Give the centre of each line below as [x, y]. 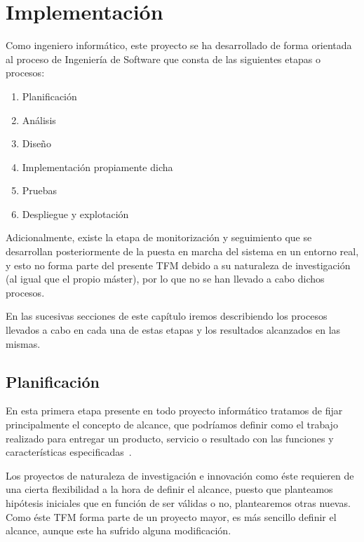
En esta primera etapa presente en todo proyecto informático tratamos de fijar [174, 411]
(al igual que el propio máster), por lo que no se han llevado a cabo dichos [165, 279]
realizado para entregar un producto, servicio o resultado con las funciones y [170, 438]
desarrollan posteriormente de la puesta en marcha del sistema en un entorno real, [182, 251]
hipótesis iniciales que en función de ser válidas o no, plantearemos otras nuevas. [178, 502]
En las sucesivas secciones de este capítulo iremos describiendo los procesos [167, 316]
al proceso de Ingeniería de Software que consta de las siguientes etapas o [163, 59]
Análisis [39, 120]
